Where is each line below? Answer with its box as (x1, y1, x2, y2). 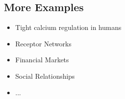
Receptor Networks (15, 38, 72, 48)
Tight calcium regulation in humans (15, 22, 122, 32)
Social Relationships (15, 71, 75, 81)
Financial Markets (15, 55, 69, 65)
